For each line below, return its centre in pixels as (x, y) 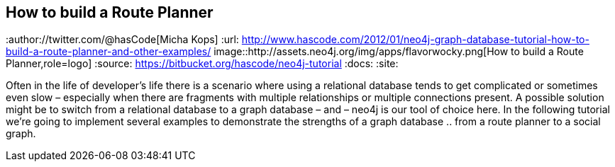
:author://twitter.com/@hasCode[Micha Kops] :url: (122, 40)
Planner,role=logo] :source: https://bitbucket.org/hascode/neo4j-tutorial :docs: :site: (202, 64)
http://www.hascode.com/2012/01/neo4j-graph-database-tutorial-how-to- (415, 40)
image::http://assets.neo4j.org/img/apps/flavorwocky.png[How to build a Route (399, 52)
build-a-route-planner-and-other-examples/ (109, 52)
